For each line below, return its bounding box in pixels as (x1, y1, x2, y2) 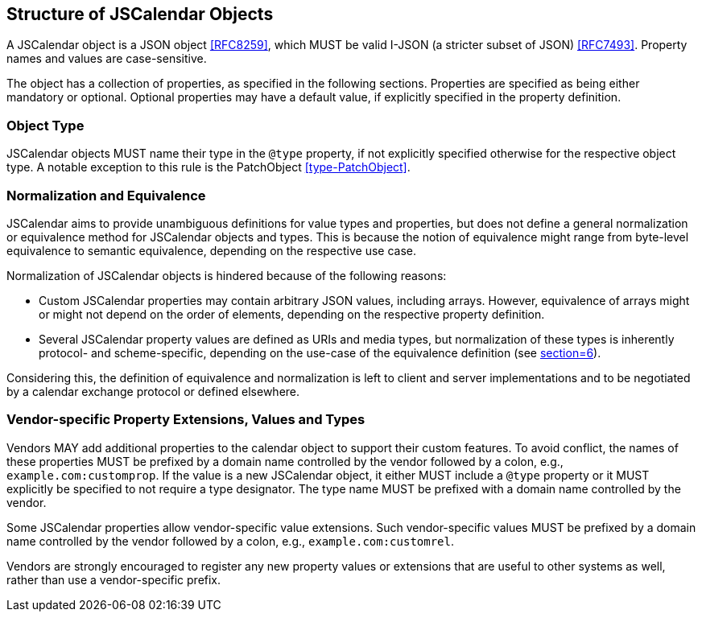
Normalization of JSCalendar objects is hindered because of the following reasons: (6, 268, 447, 282)
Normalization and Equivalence (6, 187, 206, 204)
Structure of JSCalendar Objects (6, 4, 274, 24)
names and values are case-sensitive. (6, 51, 207, 66)
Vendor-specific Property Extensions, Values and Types (6, 411, 365, 428)
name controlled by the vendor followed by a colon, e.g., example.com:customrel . (6, 534, 455, 548)
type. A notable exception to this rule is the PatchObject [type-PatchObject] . (6, 160, 411, 175)
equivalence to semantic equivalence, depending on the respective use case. (6, 243, 417, 257)
